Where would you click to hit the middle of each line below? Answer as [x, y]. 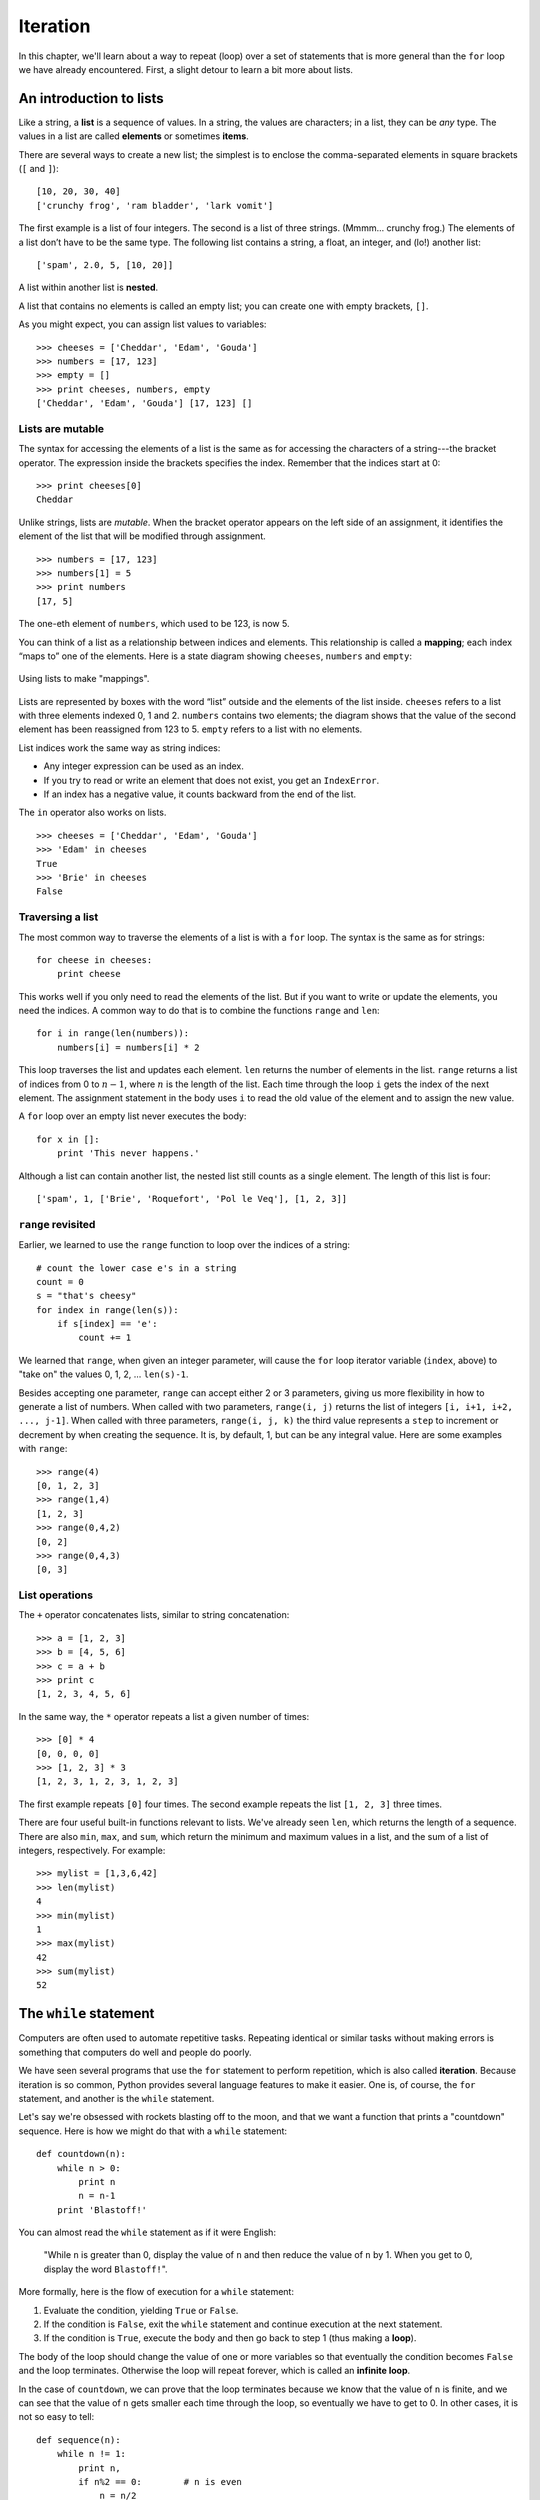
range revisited [57, 1224]
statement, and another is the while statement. [116, 2098]
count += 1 [105, 1338]
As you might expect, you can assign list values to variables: [142, 324]
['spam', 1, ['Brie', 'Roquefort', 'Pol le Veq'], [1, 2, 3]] [192, 1198]
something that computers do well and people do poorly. [135, 2052]
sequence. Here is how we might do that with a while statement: [153, 2131]
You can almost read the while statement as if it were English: [147, 2232]
